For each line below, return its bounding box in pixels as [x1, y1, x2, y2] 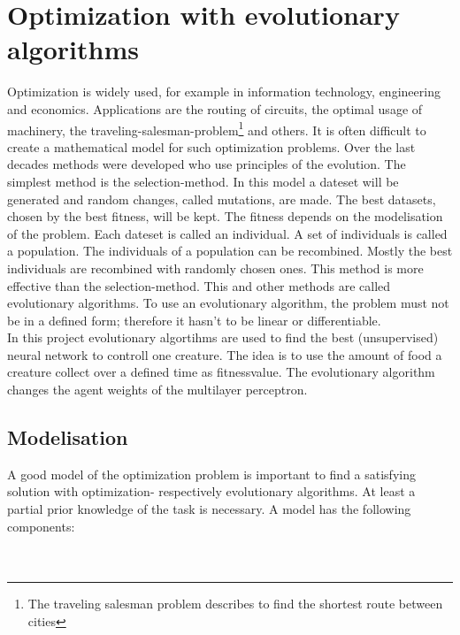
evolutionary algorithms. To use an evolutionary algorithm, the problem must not [7, 294, 449, 312]
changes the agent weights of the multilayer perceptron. [7, 380, 308, 399]
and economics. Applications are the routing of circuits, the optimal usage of [7, 99, 423, 118]
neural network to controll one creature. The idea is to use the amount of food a [7, 345, 442, 363]
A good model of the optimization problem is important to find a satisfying [7, 464, 416, 483]
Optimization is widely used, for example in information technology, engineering [7, 82, 441, 101]
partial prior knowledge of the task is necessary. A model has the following [7, 500, 411, 518]
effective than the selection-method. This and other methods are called [7, 276, 391, 295]
